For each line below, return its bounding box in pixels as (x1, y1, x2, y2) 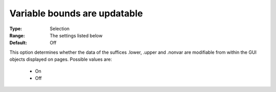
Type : (9, 26, 22, 32)
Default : (9, 40, 28, 46)
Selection (50, 26, 70, 32)
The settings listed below (50, 32, 103, 38)
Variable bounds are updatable (9, 8, 143, 19)
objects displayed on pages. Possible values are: (9, 56, 112, 62)
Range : (9, 32, 25, 38)
